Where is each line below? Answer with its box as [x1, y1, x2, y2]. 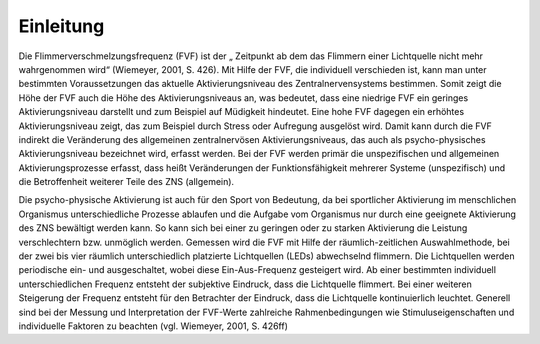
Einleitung [18, 15, 105, 37]
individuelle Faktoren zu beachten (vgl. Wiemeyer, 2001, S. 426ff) [18, 320, 289, 332]
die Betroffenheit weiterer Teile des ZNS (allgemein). [18, 176, 235, 188]
